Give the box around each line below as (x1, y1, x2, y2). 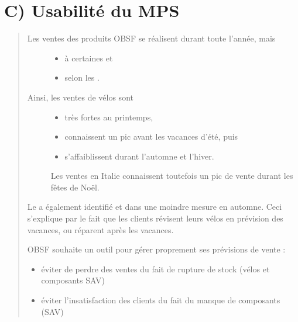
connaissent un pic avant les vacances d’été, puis (64, 130, 238, 143)
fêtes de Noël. (50, 181, 100, 193)
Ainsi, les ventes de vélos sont (27, 91, 133, 103)
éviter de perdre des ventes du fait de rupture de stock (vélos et (41, 262, 270, 275)
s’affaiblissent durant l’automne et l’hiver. (64, 150, 214, 162)
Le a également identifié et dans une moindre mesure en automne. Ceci (27, 200, 282, 213)
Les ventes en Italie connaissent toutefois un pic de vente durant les (50, 169, 293, 182)
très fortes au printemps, (64, 110, 153, 123)
